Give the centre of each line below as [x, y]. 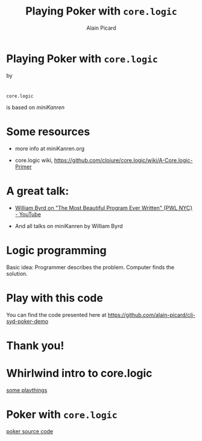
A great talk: [38, 191]
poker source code [30, 431]
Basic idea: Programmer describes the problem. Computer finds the [90, 267]
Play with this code [55, 298]
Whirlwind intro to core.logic [79, 373]
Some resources [48, 132]
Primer [23, 166]
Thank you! [35, 345]
